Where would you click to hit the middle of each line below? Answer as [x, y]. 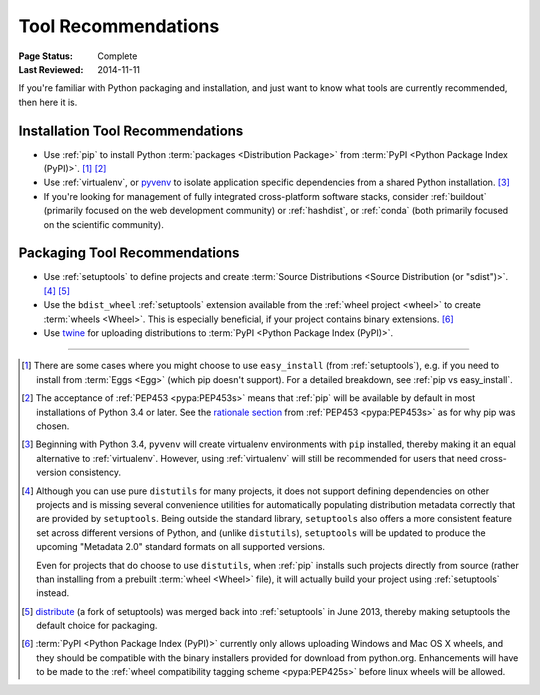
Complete [117, 56]
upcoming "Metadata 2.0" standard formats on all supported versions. [180, 547]
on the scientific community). [103, 224]
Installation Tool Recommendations [131, 130]
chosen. [53, 426]
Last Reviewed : [51, 69]
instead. [53, 593]
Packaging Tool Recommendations [129, 253]
